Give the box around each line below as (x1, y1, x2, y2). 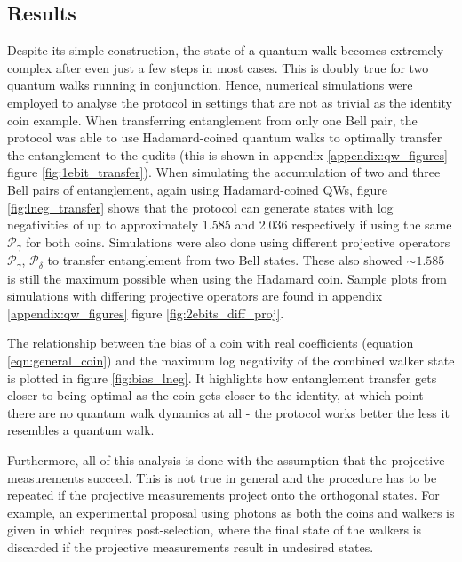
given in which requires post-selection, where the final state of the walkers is (7, 520, 422, 539)
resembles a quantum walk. (7, 421, 155, 439)
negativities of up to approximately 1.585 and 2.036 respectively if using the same (7, 215, 452, 234)
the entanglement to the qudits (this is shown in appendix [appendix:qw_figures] (7, 145, 448, 164)
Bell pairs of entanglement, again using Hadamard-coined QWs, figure (7, 180, 387, 198)
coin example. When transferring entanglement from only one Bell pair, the (7, 110, 418, 129)
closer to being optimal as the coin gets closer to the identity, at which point (7, 386, 424, 405)
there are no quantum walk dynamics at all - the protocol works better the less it (7, 403, 450, 421)
